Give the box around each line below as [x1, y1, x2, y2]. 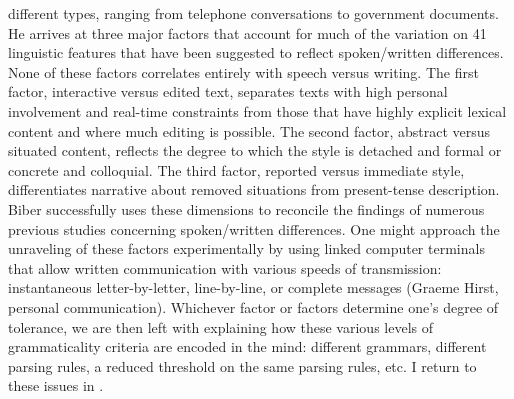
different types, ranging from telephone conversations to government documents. [8, 3, 499, 23]
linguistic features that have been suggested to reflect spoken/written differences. [8, 42, 504, 63]
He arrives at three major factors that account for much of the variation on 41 [8, 22, 487, 43]
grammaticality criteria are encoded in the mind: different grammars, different [8, 336, 487, 357]
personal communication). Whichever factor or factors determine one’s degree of [8, 296, 499, 317]
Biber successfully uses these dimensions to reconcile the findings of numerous [8, 198, 485, 219]
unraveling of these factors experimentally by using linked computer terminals [8, 238, 485, 259]
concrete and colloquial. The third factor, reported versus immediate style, [8, 159, 465, 180]
